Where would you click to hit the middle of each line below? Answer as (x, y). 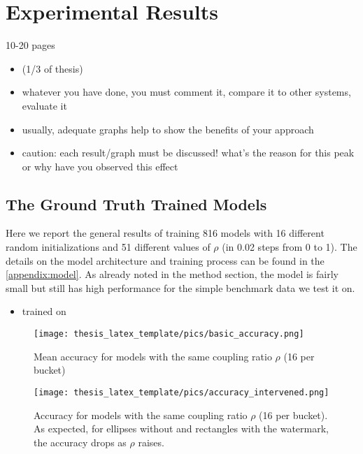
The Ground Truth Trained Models (136, 204)
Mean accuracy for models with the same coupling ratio (153, 356)
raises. (151, 442)
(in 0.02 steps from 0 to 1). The (290, 247)
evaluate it (44, 105)
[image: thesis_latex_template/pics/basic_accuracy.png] (169, 334)
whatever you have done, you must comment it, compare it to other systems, (186, 92)
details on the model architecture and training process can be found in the (165, 260)
